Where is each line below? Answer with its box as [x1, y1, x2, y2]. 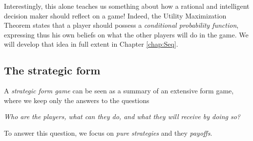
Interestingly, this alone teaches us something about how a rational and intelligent [4, 1, 250, 11]
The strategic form [4, 63, 101, 78]
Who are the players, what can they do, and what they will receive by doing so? [4, 111, 240, 122]
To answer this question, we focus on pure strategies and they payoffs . [4, 127, 212, 138]
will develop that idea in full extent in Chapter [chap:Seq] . [4, 39, 178, 49]
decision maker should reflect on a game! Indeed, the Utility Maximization [4, 10, 227, 20]
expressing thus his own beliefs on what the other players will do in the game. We [4, 29, 249, 39]
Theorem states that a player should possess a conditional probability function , [4, 20, 239, 30]
